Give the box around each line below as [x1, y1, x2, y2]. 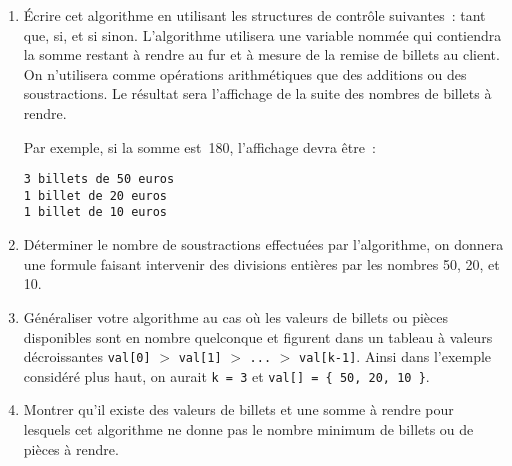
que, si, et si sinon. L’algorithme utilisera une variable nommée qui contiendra [23, 24, 502, 45]
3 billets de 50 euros [23, 172, 175, 187]
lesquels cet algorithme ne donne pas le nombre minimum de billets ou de [23, 419, 474, 439]
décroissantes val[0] [23, 346, 151, 367]
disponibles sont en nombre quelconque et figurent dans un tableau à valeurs [23, 326, 493, 347]
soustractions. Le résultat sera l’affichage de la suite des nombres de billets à [23, 83, 492, 104]
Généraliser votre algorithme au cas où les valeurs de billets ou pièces [23, 306, 448, 327]
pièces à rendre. [23, 438, 119, 459]
